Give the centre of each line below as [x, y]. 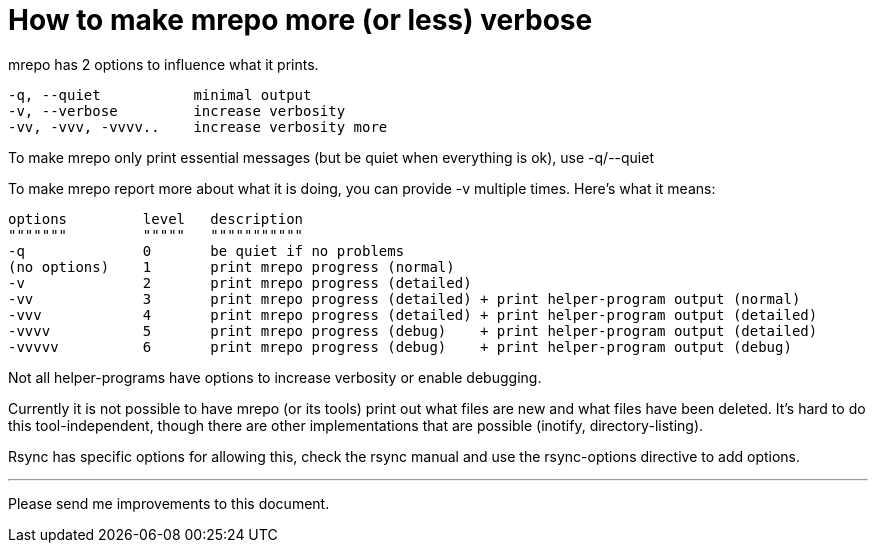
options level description [156, 218]
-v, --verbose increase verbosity [177, 110]
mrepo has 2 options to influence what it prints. [163, 64]
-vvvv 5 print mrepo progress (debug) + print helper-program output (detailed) [413, 330]
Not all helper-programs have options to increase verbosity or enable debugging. [275, 377]
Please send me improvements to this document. [169, 503]
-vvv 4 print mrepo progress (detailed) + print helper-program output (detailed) [413, 314]
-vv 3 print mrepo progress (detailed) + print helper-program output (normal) [404, 298]
